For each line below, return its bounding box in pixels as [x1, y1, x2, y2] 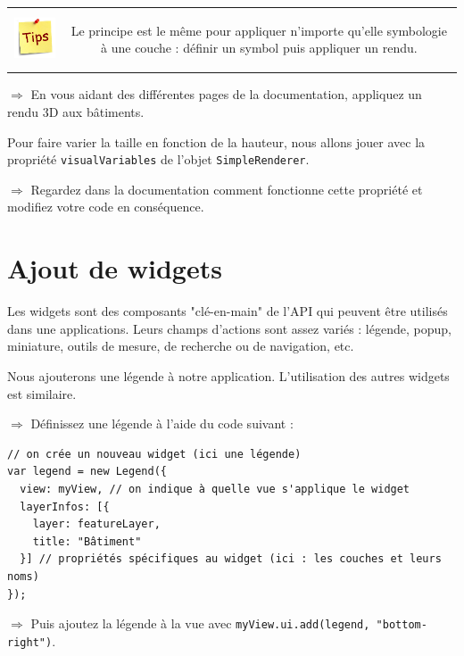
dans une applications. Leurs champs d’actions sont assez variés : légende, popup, [7, 319, 452, 337]
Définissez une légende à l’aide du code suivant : [30, 414, 294, 433]
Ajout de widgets [7, 250, 222, 286]
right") [7, 635, 53, 649]
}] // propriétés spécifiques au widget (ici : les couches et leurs [20, 552, 442, 566]
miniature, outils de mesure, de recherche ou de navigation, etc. [7, 336, 354, 355]
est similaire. [7, 384, 77, 403]
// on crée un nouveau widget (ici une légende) [7, 447, 302, 461]
